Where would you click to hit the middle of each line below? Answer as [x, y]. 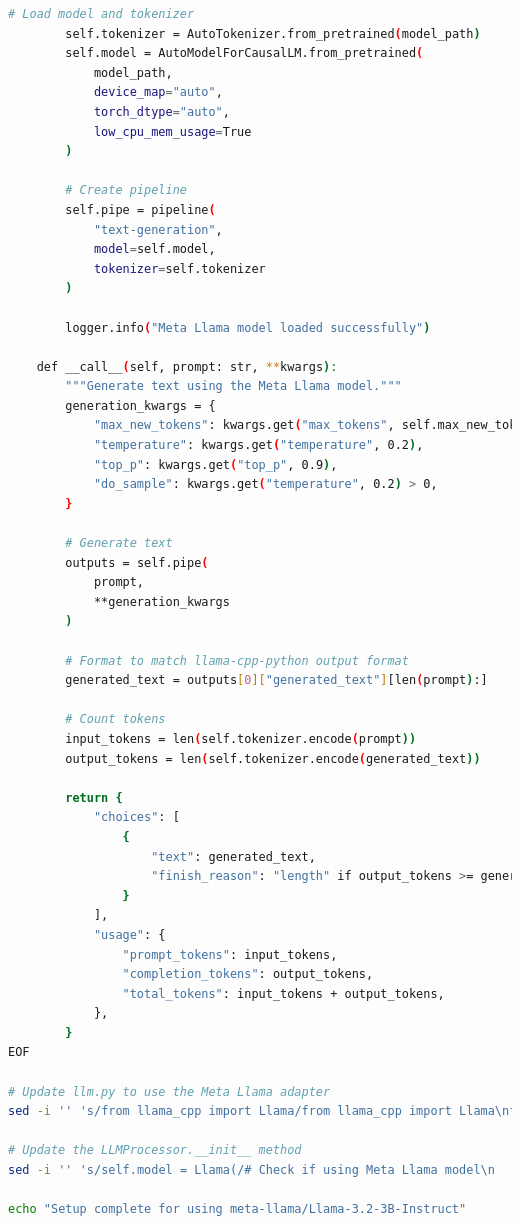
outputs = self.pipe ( [137, 562]
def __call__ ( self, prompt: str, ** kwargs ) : [187, 366]
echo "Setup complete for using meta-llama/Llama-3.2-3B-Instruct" [237, 1209]
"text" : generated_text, [233, 856]
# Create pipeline [126, 190]
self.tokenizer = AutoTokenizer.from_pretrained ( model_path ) [273, 33]
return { [94, 797]
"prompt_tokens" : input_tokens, [230, 954]
